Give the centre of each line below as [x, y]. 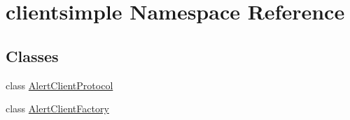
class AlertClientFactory [57, 108]
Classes [32, 55]
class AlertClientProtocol [59, 85]
